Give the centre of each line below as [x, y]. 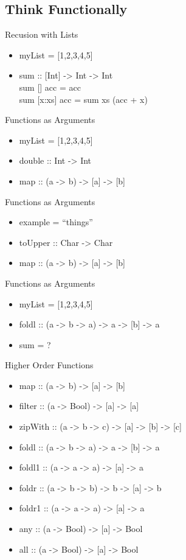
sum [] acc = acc [50, 87]
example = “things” [56, 222]
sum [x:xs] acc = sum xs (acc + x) [83, 99]
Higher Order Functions [49, 365]
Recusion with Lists [42, 34]
